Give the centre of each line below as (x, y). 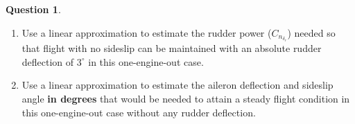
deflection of (48, 61)
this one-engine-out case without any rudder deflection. (139, 112)
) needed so (311, 32)
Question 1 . (33, 9)
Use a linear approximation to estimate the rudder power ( (147, 32)
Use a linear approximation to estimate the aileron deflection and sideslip (177, 85)
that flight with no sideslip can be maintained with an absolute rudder (172, 48)
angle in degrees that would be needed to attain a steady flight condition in (186, 98)
